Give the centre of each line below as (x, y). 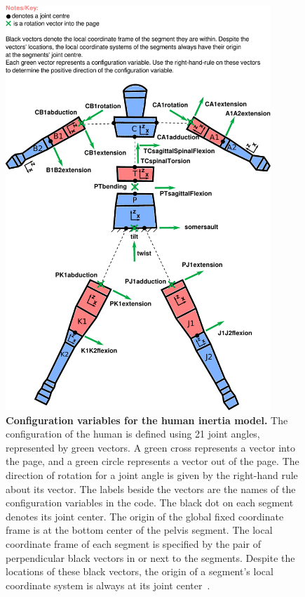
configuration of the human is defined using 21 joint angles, (133, 434)
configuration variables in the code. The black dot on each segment (150, 503)
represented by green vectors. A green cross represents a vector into (150, 447)
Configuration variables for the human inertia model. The (147, 420)
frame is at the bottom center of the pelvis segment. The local (139, 530)
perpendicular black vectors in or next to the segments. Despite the (150, 557)
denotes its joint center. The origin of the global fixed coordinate (145, 516)
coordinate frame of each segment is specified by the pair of (133, 543)
